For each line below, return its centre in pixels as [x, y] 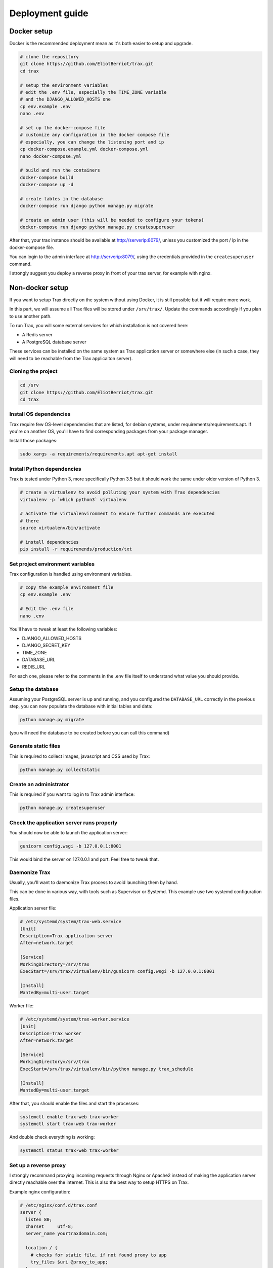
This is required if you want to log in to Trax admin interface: [72, 794]
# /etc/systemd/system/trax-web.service [71, 922]
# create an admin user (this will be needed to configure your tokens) [112, 220]
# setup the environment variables [64, 85]
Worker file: [21, 1006]
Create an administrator [39, 784]
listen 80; [39, 1219]
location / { [41, 1248]
